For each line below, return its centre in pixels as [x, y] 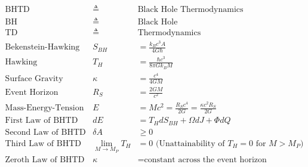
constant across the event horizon [205, 160]
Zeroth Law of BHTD [45, 160]
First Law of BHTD [41, 121]
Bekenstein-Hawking [42, 47]
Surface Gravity [34, 78]
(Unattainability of [190, 143]
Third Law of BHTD [43, 143]
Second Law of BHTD [45, 132]
